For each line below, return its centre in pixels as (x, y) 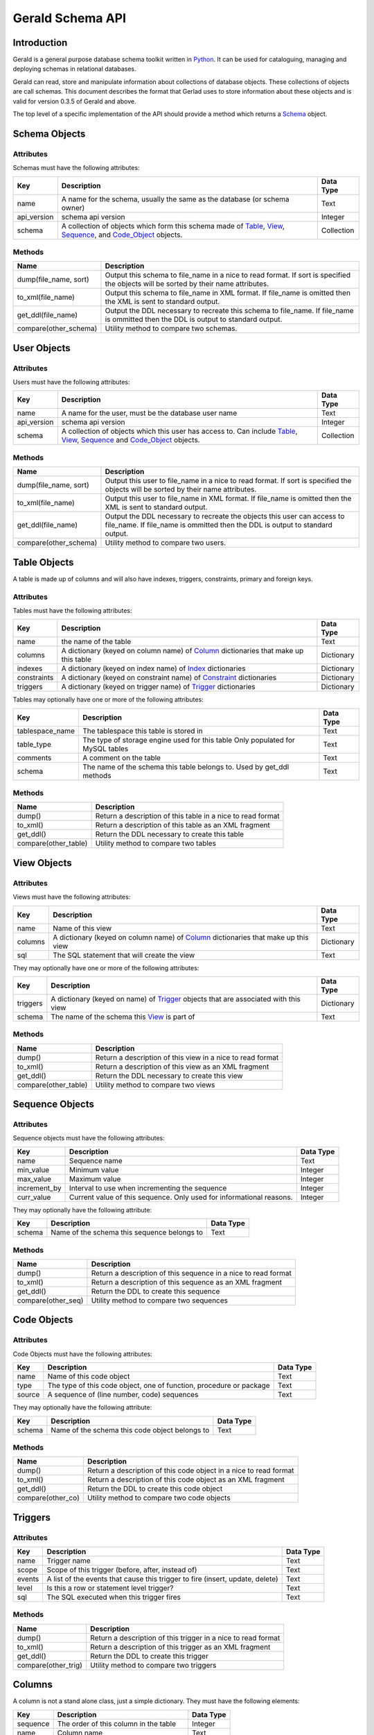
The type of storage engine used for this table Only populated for (189, 740)
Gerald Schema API (70, 18)
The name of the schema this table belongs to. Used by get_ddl (186, 767)
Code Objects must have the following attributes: (82, 1354)
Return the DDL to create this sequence (155, 1291)
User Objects (42, 348)
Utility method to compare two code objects (159, 1498)
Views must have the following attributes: (72, 897)
